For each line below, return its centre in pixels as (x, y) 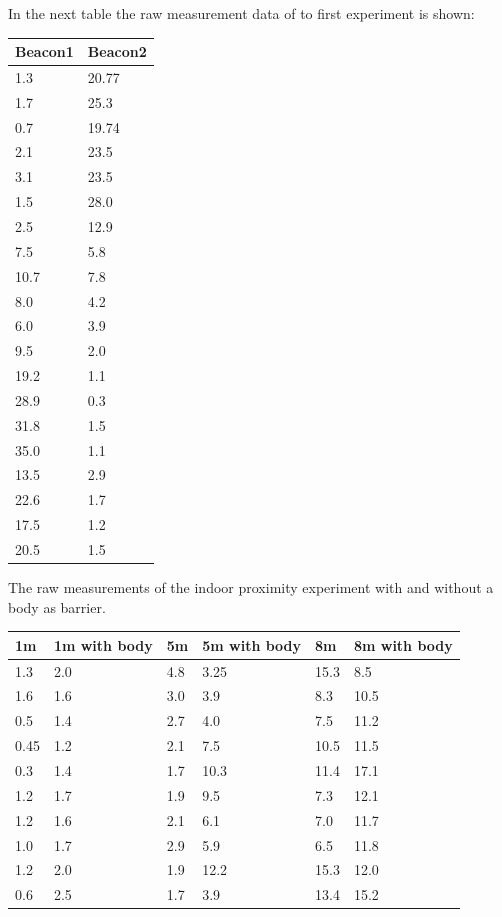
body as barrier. (57, 606)
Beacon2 (117, 51)
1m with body (103, 644)
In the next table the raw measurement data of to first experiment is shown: (241, 13)
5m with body (252, 644)
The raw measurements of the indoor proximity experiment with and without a (251, 587)
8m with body (403, 644)
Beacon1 (44, 51)
